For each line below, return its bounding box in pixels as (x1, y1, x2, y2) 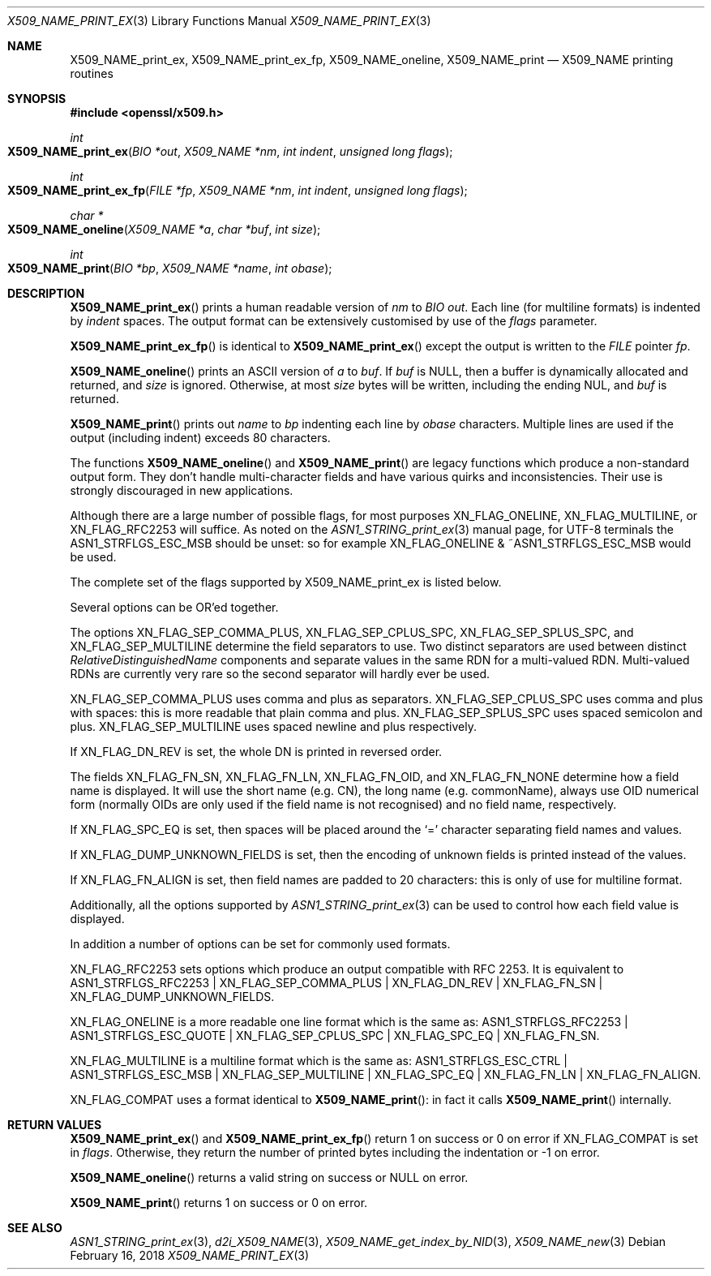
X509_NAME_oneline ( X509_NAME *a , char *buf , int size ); (7, 222, 321, 236)
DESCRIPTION (7, 286, 85, 300)
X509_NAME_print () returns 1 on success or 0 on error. (70, 1196, 368, 1209)
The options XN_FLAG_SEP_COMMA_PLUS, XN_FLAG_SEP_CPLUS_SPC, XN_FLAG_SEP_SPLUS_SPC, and (70, 625, 634, 639)
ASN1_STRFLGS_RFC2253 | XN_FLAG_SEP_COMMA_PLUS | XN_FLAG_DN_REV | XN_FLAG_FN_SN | (70, 976, 603, 990)
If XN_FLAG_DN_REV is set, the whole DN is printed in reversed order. (70, 745, 443, 758)
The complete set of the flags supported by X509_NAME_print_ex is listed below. (70, 575, 502, 589)
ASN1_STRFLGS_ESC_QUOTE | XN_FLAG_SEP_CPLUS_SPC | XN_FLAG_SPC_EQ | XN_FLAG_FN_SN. (70, 1029, 600, 1042)
